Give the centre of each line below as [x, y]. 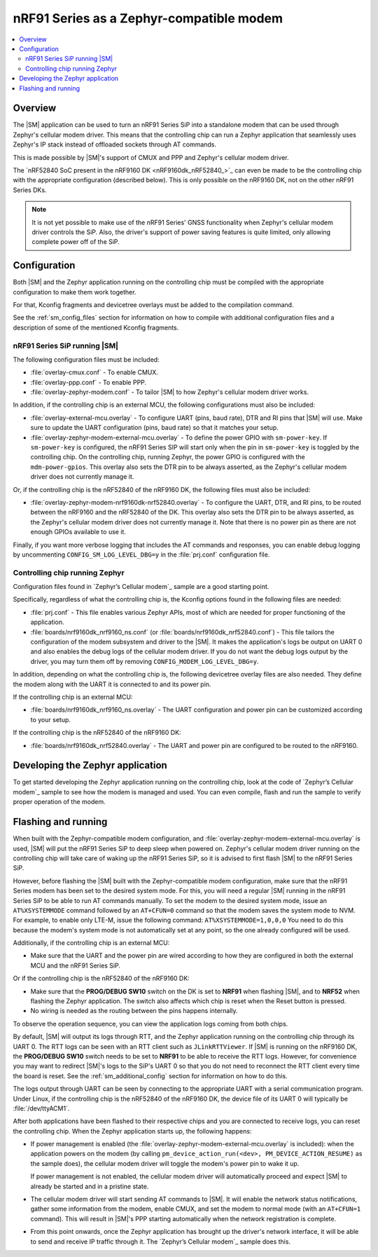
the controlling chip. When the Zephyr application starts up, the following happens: [132, 1131]
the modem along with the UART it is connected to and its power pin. [112, 684]
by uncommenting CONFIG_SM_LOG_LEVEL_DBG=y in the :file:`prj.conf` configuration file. [141, 555]
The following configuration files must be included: [86, 359]
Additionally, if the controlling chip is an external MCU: [91, 943]
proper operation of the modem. [59, 802]
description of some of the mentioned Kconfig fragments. [96, 327]
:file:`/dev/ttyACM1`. [41, 1108]
